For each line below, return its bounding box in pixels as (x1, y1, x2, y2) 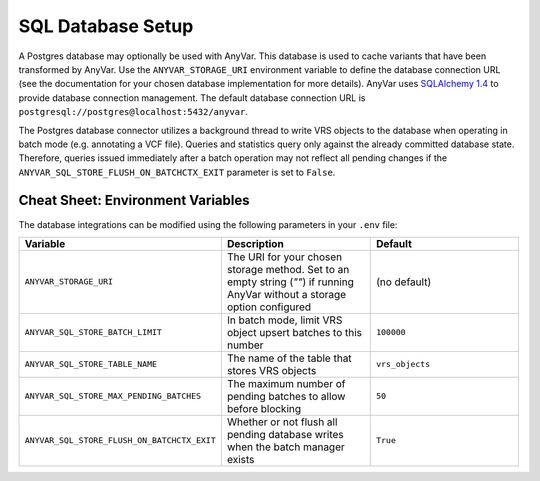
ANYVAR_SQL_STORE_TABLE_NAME (24, 359, 158, 370)
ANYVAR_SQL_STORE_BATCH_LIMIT (24, 327, 162, 338)
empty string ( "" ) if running (226, 275, 355, 289)
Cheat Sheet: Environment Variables (18, 192, 250, 209)
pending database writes (226, 427, 344, 441)
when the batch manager (226, 440, 345, 454)
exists (226, 452, 255, 466)
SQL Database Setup (18, 15, 194, 37)
